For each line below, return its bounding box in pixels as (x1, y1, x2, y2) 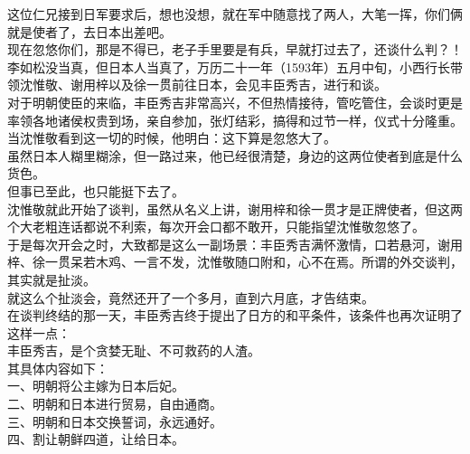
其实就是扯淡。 (7, 270, 96, 288)
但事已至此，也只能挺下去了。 (7, 181, 184, 200)
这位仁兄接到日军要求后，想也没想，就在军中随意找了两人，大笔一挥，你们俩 (7, 5, 463, 23)
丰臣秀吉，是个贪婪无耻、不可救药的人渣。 (7, 341, 260, 360)
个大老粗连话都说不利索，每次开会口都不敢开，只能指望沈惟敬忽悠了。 (7, 217, 425, 236)
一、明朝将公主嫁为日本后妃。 (7, 376, 184, 395)
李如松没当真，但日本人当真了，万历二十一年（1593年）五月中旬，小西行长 (7, 57, 450, 76)
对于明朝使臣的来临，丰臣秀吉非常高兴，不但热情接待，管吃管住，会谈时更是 (7, 92, 463, 111)
